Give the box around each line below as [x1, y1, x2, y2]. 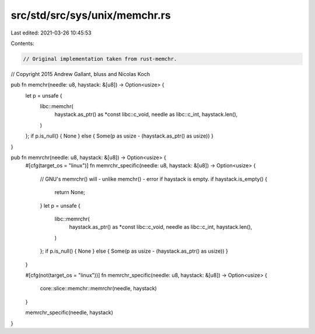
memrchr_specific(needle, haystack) [25, 309, 114, 316]
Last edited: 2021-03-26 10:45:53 [10, 29, 92, 36]
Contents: [10, 40, 34, 47]
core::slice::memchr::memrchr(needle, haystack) [40, 285, 157, 292]
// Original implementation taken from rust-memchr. [23, 56, 177, 62]
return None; [54, 189, 86, 196]
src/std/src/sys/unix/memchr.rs [10, 9, 171, 22]
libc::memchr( [40, 103, 73, 110]
